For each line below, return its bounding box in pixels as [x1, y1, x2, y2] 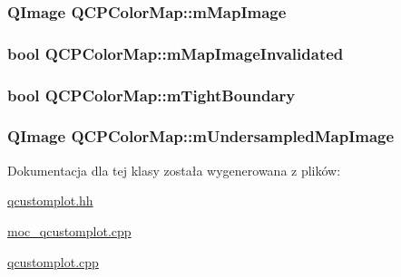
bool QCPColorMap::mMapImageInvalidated [7, 42, 344, 64]
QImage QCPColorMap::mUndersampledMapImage [7, 125, 395, 148]
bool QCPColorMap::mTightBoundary [7, 83, 296, 106]
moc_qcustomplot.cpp [7, 221, 132, 240]
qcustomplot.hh [7, 191, 93, 210]
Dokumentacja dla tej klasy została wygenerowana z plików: [7, 160, 341, 179]
